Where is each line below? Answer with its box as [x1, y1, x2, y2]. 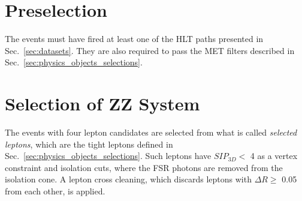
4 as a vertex [250, 149, 298, 162]
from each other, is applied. [5, 185, 105, 197]
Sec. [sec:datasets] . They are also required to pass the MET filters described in [5, 44, 295, 56]
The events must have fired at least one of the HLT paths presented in [5, 32, 264, 45]
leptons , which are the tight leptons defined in [5, 137, 173, 150]
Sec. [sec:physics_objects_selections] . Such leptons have [5, 149, 212, 162]
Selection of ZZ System [5, 91, 200, 116]
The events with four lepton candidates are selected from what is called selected [5, 126, 297, 139]
